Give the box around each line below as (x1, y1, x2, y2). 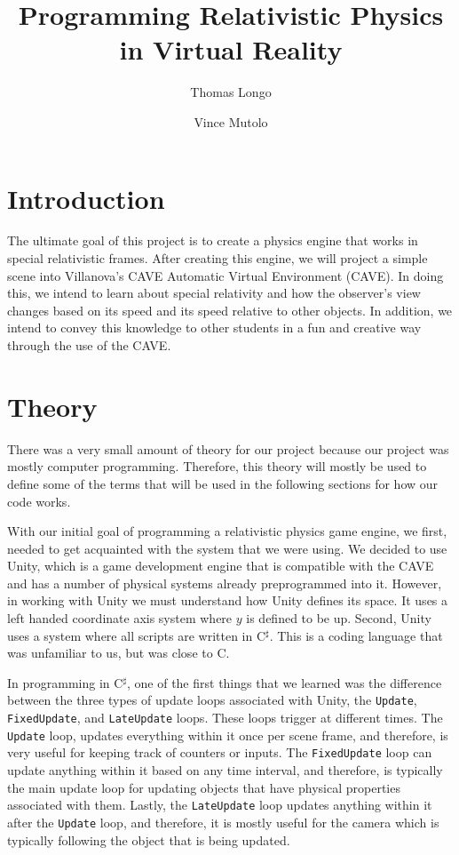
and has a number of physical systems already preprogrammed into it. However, (7, 573, 442, 592)
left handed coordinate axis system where (7, 609, 233, 627)
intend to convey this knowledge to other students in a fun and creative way (7, 318, 422, 337)
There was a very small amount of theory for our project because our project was (7, 439, 449, 458)
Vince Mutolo (194, 112, 268, 131)
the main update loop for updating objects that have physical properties (7, 778, 400, 796)
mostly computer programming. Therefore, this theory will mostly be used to (7, 457, 427, 475)
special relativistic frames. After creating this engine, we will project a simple (7, 249, 428, 268)
